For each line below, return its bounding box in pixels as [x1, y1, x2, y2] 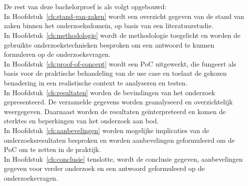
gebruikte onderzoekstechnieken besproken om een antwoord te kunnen [4, 39, 215, 50]
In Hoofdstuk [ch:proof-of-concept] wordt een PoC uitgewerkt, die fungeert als [4, 58, 236, 68]
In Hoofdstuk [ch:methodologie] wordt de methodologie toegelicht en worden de [4, 30, 241, 40]
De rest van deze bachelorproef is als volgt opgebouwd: [4, 1, 167, 12]
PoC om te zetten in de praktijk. [4, 144, 101, 154]
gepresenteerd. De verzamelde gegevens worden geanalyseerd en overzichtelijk [4, 97, 233, 107]
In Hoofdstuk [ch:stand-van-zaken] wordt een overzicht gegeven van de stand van [4, 11, 245, 21]
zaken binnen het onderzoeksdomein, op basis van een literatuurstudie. [4, 20, 214, 31]
